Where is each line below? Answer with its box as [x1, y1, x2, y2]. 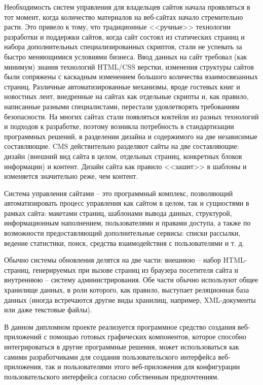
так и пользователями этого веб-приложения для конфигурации [45, 361, 240, 372]
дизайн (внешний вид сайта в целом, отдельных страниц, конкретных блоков [4, 150, 242, 161]
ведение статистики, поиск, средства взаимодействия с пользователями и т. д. [4, 237, 244, 248]
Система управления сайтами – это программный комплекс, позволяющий [4, 187, 233, 198]
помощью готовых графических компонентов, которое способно [49, 331, 247, 342]
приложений [4, 331, 42, 342]
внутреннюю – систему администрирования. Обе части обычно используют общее [4, 274, 258, 285]
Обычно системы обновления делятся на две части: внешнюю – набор [4, 254, 221, 265]
